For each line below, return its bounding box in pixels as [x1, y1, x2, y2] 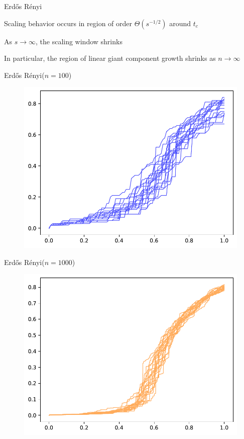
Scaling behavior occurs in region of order [4, 18, 133, 28]
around [169, 18, 191, 28]
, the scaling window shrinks [36, 36, 123, 46]
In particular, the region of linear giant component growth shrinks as [4, 53, 216, 63]
